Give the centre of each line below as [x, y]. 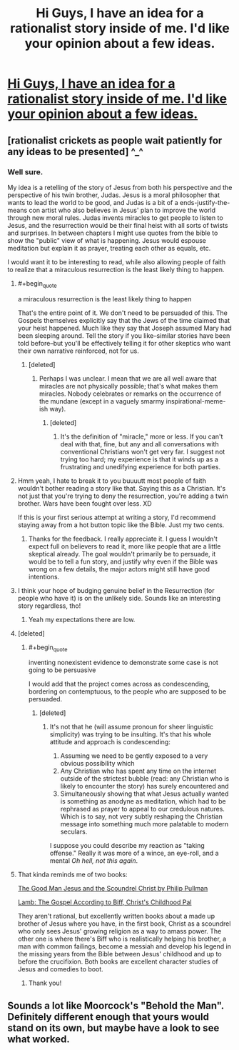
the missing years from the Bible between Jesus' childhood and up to [120, 954]
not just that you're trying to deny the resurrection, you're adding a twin [123, 496]
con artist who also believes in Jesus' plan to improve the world [122, 210]
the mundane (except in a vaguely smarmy [102, 401]
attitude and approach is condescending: [110, 742]
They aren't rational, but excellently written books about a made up [116, 916]
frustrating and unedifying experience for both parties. [141, 466]
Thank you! [45, 983]
